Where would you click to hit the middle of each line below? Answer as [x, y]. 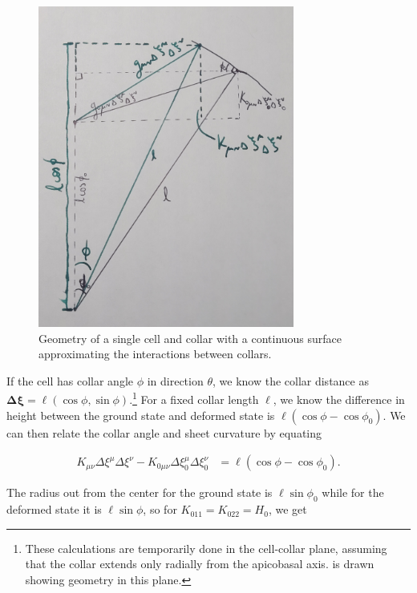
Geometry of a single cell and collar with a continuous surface [190, 338]
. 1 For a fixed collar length [194, 398]
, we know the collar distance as [290, 380]
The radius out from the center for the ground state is [140, 492]
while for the [353, 492]
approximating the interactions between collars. [155, 354]
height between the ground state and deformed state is [141, 415]
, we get [287, 509]
